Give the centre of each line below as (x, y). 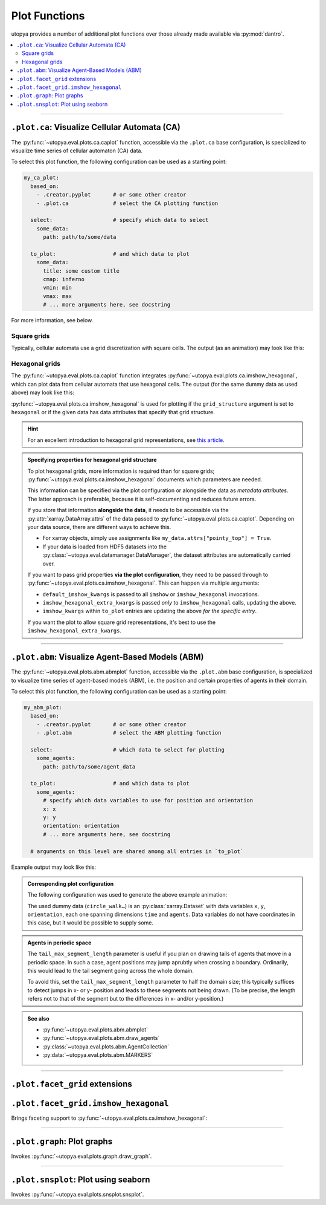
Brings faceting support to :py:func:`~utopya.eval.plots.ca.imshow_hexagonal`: (109, 1118)
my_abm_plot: (43, 707)
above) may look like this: (43, 392)
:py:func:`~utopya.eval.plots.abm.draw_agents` (101, 1038)
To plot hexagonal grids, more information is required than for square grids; (121, 471)
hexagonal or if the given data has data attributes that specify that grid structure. (113, 412)
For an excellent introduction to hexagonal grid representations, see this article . (126, 440)
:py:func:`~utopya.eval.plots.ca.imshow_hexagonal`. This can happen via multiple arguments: (143, 583)
